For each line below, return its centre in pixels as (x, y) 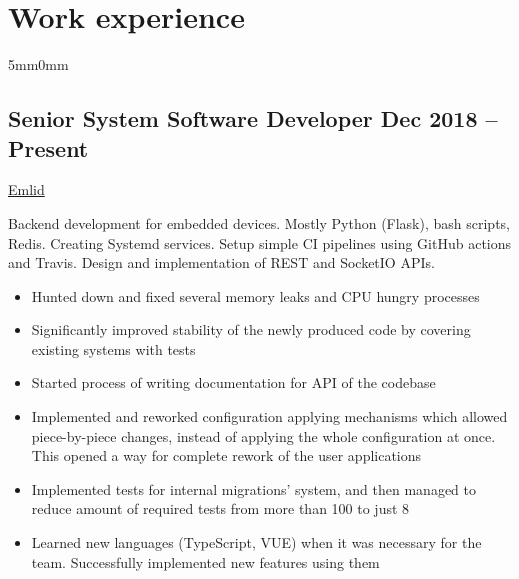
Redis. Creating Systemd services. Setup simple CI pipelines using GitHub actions (260, 242)
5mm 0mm (38, 64)
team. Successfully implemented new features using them (205, 561)
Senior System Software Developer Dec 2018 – (253, 118)
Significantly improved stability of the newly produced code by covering (251, 329)
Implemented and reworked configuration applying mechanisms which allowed (269, 416)
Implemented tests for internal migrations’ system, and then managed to (254, 488)
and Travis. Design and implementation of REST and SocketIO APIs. (221, 262)
